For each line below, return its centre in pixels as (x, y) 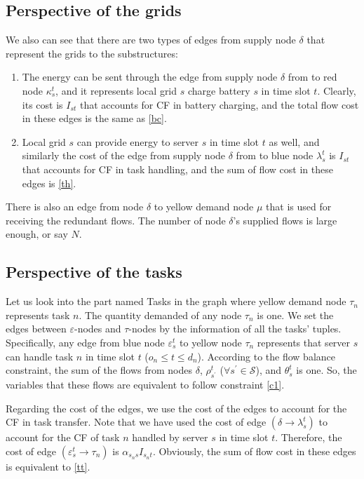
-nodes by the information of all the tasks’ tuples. (235, 329)
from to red (312, 77)
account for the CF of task (63, 437)
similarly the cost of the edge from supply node (124, 155)
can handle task (40, 356)
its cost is (42, 104)
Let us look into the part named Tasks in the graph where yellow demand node (176, 301)
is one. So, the (326, 370)
